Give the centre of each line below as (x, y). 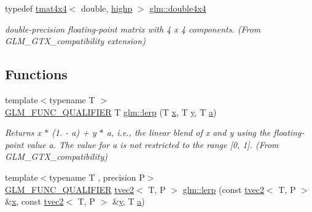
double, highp (107, 8)
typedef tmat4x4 (36, 8)
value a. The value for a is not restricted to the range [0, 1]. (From (153, 144)
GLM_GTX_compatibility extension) (75, 41)
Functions (36, 74)
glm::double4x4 (178, 8)
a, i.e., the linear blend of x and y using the (189, 132)
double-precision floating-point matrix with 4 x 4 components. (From (133, 29)
